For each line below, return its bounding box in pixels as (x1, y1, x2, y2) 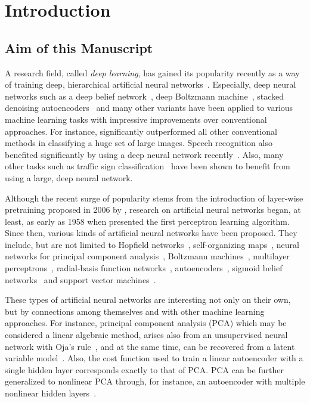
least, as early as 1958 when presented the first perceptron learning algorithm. (5, 215, 290, 227)
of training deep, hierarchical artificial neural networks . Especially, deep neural (5, 78, 296, 91)
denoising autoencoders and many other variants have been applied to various (5, 101, 293, 114)
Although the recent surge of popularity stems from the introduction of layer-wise (5, 191, 303, 204)
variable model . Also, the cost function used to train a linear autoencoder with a (5, 352, 303, 364)
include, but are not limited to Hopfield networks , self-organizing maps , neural (5, 238, 299, 250)
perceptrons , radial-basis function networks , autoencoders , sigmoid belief (5, 262, 283, 274)
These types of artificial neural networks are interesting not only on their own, (5, 293, 291, 306)
